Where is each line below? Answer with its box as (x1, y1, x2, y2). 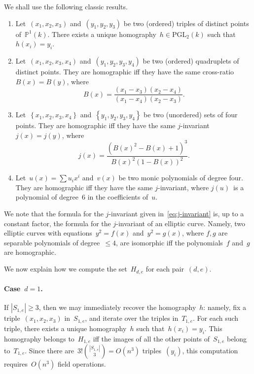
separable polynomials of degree (4, 237, 100, 247)
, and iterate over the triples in (85, 313, 179, 323)
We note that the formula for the (4, 208, 104, 219)
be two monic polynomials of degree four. (118, 172, 243, 183)
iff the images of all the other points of (93, 333, 210, 343)
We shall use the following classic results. (4, 1, 128, 11)
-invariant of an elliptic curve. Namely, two (116, 218, 246, 228)
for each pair (145, 264, 184, 274)
